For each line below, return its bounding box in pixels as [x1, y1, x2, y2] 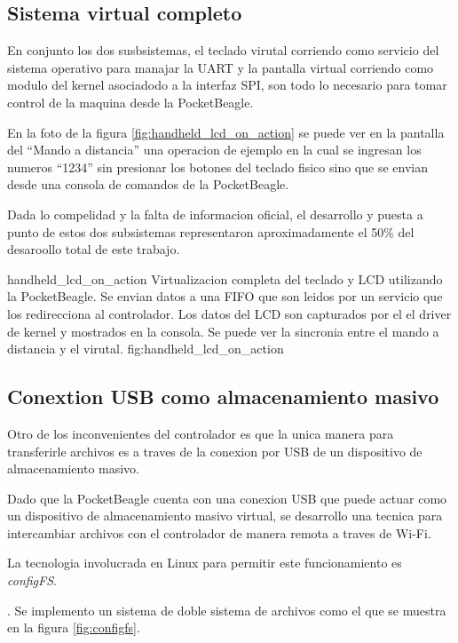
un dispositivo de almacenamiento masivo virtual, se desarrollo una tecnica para [7, 506, 443, 525]
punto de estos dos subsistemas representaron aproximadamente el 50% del [7, 222, 415, 241]
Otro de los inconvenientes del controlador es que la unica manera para [7, 424, 394, 442]
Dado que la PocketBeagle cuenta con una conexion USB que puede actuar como [7, 488, 447, 507]
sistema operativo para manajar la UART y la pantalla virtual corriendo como [7, 58, 434, 76]
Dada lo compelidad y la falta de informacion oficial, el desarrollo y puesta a [7, 204, 423, 223]
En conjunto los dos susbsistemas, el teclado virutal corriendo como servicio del [7, 41, 439, 60]
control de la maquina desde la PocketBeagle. [7, 92, 254, 111]
